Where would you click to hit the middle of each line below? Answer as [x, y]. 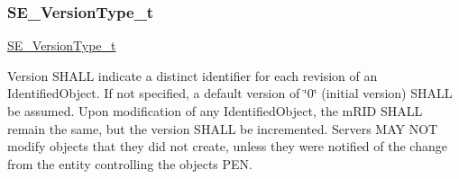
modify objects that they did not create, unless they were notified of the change [227, 146]
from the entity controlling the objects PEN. [130, 163]
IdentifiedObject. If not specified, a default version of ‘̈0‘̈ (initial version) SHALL [230, 93]
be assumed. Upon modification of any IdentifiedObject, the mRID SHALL [215, 111]
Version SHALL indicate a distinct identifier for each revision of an [193, 75]
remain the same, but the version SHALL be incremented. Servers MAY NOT [223, 128]
